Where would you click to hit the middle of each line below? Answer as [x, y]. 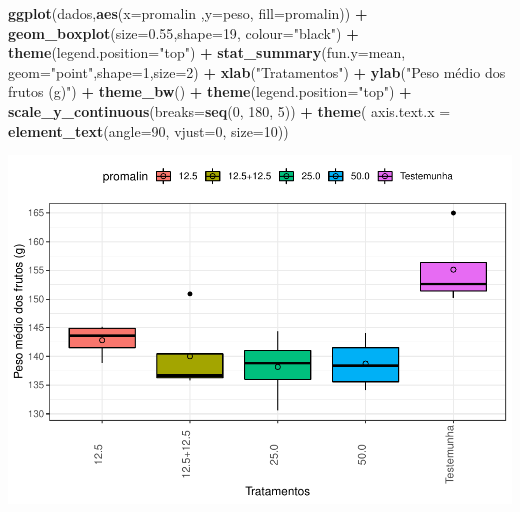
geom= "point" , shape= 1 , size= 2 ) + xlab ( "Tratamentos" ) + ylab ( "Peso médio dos [257, 71]
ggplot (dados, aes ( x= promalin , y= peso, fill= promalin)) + [188, 13]
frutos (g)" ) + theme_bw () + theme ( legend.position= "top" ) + [210, 91]
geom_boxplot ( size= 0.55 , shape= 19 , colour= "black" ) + [183, 32]
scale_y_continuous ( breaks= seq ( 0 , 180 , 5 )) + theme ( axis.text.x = [229, 110]
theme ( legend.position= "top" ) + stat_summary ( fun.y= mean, [207, 52]
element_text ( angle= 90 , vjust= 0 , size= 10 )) [148, 130]
